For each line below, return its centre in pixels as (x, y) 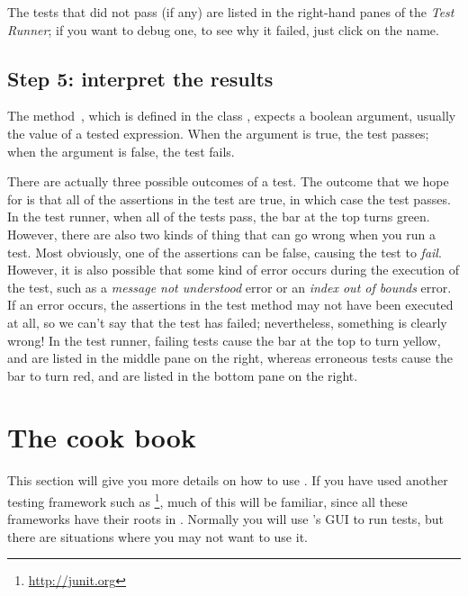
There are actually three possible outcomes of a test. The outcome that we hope (228, 181)
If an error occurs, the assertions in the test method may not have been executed (230, 305)
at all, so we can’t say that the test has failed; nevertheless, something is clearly (227, 322)
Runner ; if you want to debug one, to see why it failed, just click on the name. (223, 29)
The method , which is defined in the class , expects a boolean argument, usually (232, 116)
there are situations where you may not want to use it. (157, 536)
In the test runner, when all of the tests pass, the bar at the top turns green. (219, 217)
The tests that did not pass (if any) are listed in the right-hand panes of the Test (231, 12)
